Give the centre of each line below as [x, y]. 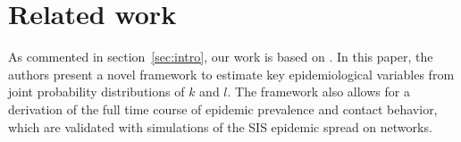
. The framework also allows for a [319, 92]
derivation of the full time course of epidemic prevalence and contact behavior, [223, 109]
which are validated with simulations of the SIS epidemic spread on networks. [220, 126]
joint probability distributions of [96, 92]
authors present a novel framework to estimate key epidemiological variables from [231, 74]
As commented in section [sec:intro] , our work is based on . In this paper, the [221, 57]
